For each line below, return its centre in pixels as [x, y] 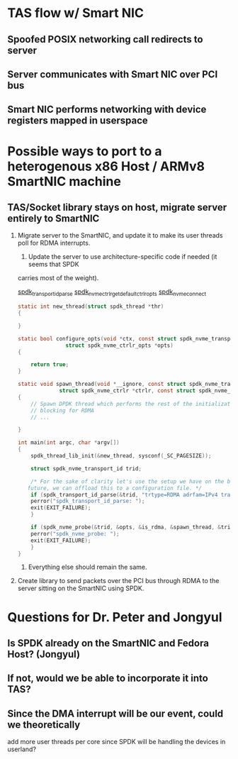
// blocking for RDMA [62, 410]
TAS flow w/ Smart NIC [75, 13]
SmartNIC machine [64, 181]
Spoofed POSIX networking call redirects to [105, 39]
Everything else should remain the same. [87, 567]
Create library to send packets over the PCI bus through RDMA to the [118, 581]
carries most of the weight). [58, 278]
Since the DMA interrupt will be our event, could [115, 713]
